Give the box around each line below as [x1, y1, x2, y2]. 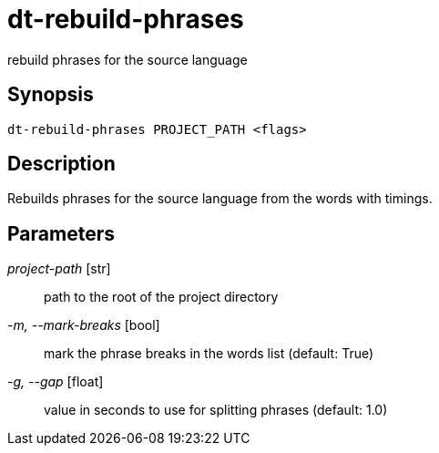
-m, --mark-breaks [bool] [7, 317, 160, 334]
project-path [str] [7, 261, 111, 277]
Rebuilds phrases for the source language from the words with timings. [7, 190, 433, 207]
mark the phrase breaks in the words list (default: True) [44, 345, 374, 362]
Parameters [7, 221, 115, 245]
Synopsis [7, 83, 94, 107]
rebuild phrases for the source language [7, 51, 248, 67]
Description [7, 152, 116, 176]
